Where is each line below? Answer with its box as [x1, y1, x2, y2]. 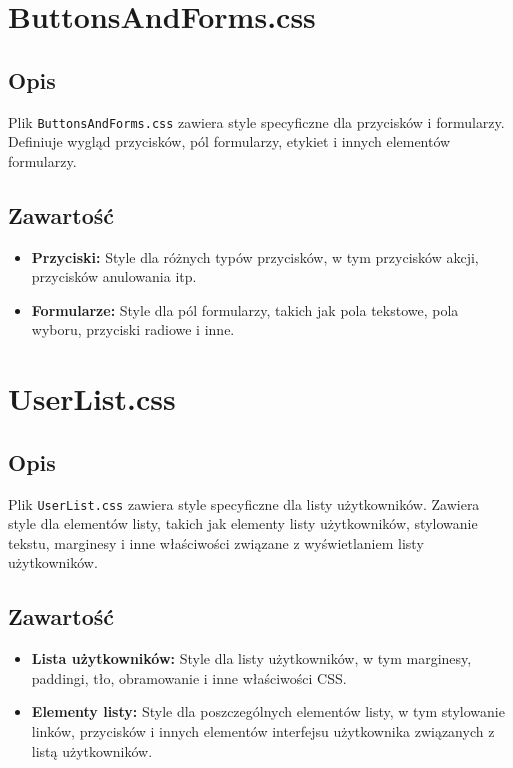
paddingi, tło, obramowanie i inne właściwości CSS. [31, 667, 347, 688]
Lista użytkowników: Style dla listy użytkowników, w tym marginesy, [31, 648, 472, 669]
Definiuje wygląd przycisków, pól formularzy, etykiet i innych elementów [8, 131, 451, 152]
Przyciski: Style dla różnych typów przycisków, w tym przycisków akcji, [31, 246, 479, 267]
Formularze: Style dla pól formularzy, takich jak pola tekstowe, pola [31, 299, 459, 320]
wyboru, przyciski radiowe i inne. [31, 319, 235, 340]
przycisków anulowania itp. [31, 266, 197, 287]
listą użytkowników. [31, 740, 153, 761]
